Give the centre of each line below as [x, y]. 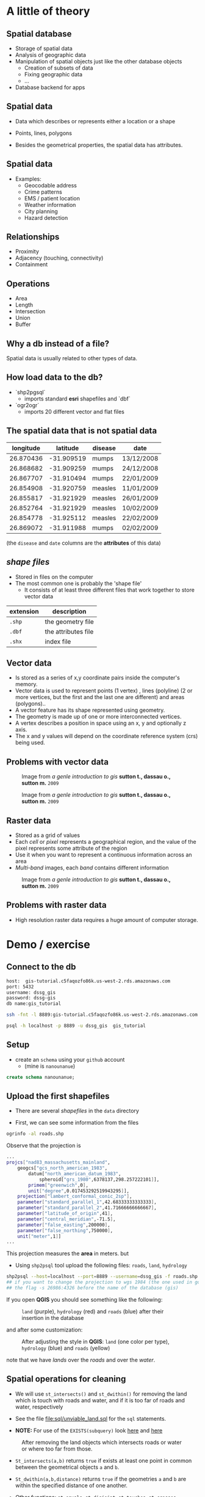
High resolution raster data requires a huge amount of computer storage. [106, 919]
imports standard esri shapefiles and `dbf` [77, 399]
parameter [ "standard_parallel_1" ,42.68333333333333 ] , [87, 1202]
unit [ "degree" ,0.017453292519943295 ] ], [79, 1191]
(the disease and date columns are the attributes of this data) [84, 543]
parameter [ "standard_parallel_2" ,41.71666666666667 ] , [87, 1208]
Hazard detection [46, 217]
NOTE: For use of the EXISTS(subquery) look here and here [89, 1430]
